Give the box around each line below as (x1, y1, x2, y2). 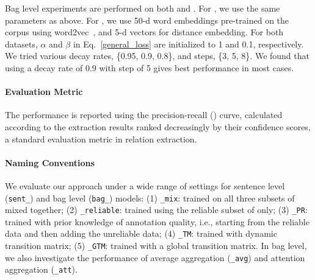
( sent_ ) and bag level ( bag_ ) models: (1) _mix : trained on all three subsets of (5, 191, 295, 204)
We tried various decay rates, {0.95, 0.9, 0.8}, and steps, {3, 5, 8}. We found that (5, 49, 310, 62)
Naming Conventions (5, 156, 95, 169)
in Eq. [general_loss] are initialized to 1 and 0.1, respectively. (73, 37, 304, 50)
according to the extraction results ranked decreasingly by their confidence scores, (5, 120, 311, 133)
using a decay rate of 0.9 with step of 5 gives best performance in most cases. (5, 61, 294, 74)
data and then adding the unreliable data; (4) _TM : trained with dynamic (5, 227, 277, 240)
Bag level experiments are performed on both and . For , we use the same (5, 2, 280, 14)
